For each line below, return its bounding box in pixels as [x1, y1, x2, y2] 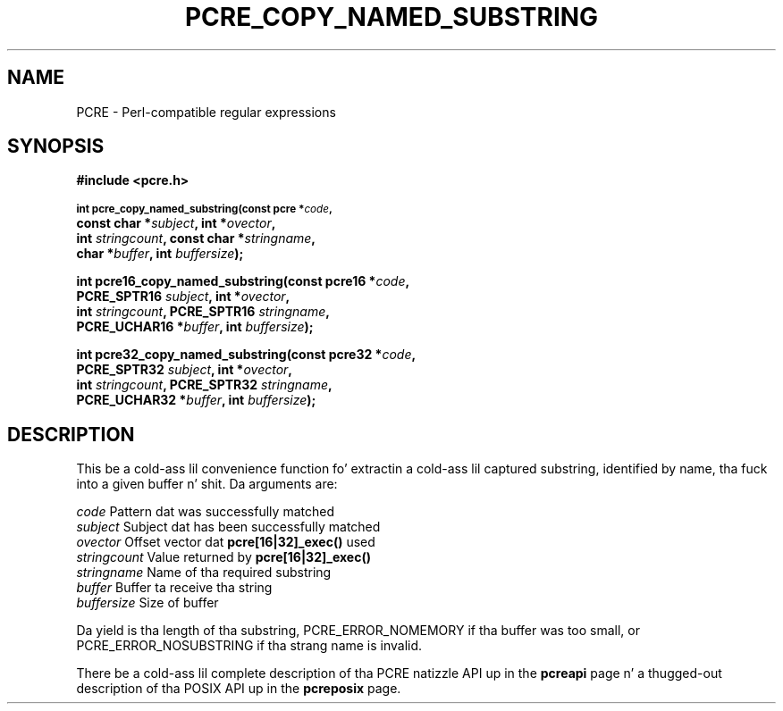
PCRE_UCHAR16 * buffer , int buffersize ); [76, 319, 314, 335]
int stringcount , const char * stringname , [76, 230, 316, 247]
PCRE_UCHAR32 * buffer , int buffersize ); [76, 392, 316, 408]
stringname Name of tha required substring [76, 565, 332, 581]
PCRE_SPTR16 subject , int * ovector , [76, 289, 290, 305]
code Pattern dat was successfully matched [76, 504, 334, 520]
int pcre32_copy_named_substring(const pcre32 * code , [76, 347, 417, 363]
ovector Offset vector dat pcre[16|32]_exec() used [76, 534, 375, 550]
